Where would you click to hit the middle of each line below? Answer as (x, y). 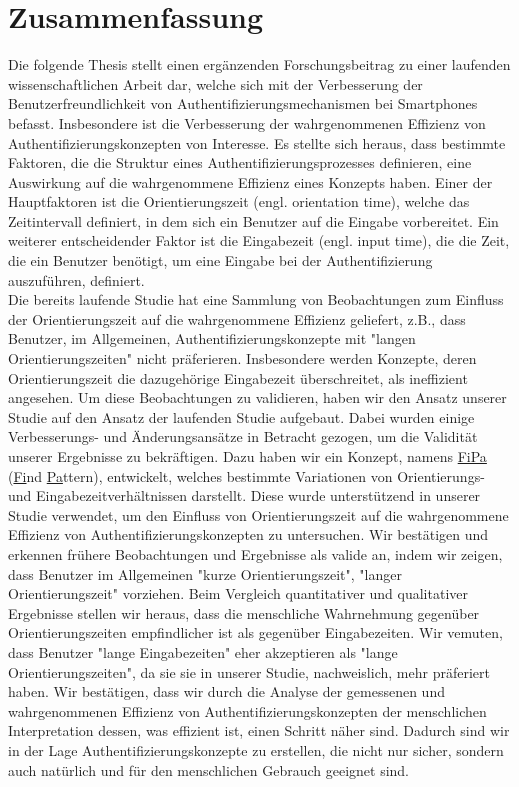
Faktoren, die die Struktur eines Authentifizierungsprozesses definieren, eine (240, 162)
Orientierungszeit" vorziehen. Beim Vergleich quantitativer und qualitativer (238, 593)
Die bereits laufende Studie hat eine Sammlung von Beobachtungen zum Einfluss (256, 299)
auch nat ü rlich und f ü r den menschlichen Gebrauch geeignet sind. (209, 769)
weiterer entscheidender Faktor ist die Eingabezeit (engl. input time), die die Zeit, (259, 240)
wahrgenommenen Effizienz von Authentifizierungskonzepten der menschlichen (247, 710)
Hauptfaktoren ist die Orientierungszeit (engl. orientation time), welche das (239, 201)
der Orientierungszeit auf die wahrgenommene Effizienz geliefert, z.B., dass (237, 318)
